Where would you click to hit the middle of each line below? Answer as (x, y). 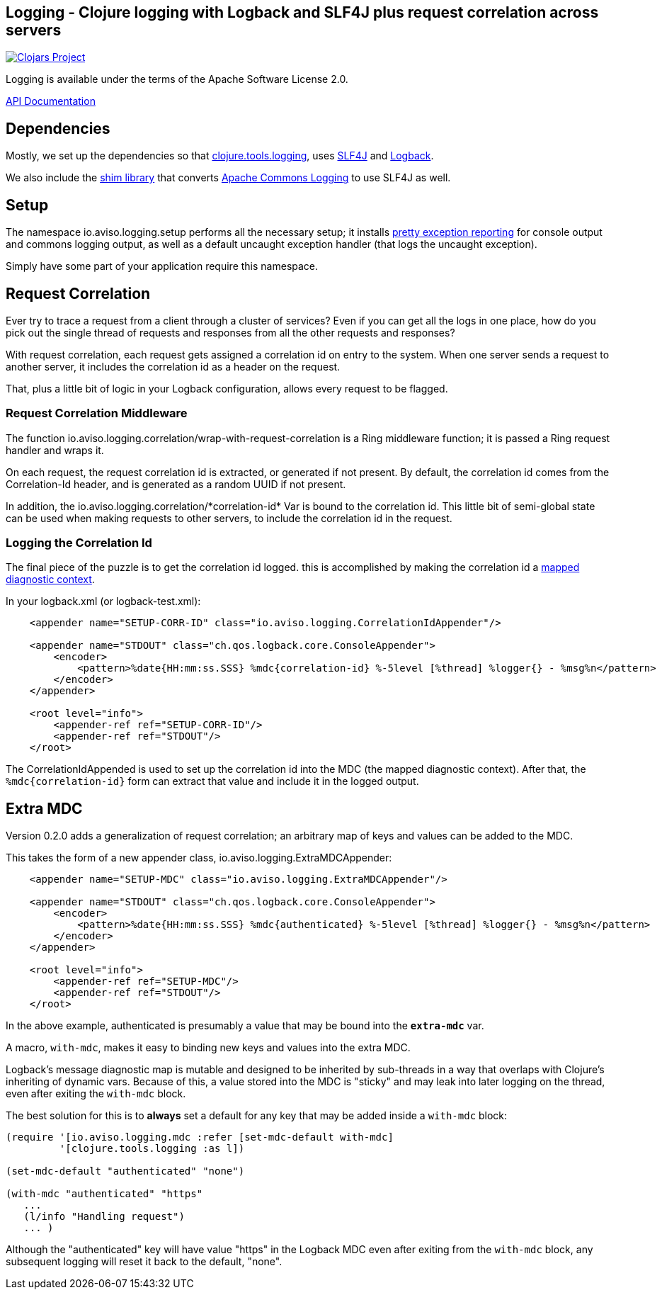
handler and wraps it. (55, 450)
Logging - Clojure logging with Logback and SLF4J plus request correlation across (302, 12)
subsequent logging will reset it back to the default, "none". (144, 1262)
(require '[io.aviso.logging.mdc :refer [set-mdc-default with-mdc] (200, 1137)
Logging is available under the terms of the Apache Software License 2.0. (177, 79)
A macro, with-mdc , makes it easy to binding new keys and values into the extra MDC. (208, 1048)
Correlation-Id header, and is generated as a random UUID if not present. (176, 484)
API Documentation (51, 101)
